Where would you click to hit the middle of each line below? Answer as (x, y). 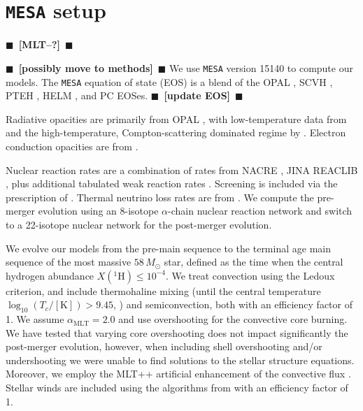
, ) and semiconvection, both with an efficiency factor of (233, 304)
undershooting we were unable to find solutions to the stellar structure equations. (180, 360)
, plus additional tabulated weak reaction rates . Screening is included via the (172, 183)
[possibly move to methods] (86, 67)
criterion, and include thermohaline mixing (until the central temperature (163, 290)
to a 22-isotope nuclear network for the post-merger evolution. (139, 224)
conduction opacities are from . (72, 146)
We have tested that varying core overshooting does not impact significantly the (177, 332)
